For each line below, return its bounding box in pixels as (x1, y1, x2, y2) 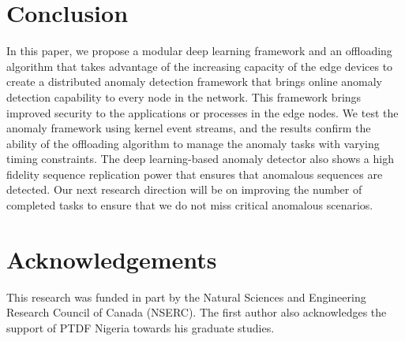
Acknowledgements (6, 243, 217, 275)
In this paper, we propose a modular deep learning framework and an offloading (6, 43, 392, 59)
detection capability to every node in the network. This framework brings (6, 88, 362, 105)
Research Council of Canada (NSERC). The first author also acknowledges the (6, 304, 387, 321)
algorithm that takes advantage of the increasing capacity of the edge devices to (6, 57, 393, 74)
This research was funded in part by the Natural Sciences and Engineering (6, 288, 366, 305)
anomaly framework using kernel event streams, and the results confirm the (6, 120, 371, 136)
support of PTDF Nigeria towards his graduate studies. (6, 319, 275, 335)
